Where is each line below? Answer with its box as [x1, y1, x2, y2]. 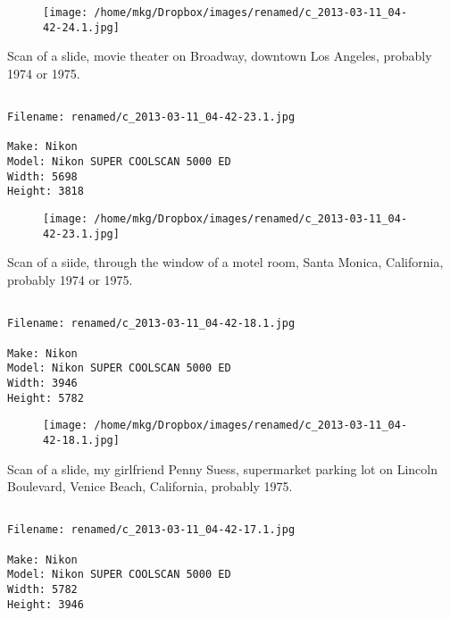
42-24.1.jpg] [43, 21, 120, 34]
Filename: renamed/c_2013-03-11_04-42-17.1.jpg [7, 523, 296, 537]
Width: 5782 [7, 582, 78, 596]
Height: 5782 [7, 391, 84, 405]
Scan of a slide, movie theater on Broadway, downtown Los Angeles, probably [7, 46, 432, 65]
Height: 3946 [7, 597, 84, 611]
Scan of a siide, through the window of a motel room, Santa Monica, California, [7, 253, 444, 271]
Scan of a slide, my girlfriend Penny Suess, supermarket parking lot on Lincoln [7, 459, 437, 478]
